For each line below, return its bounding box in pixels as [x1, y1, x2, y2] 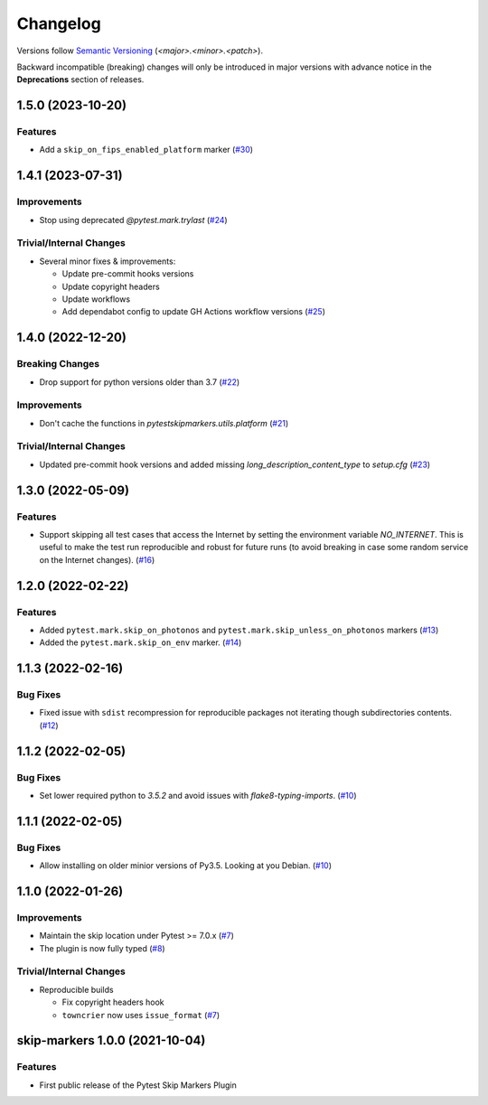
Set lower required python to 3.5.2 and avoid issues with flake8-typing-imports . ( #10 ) [39, 790, 357, 801]
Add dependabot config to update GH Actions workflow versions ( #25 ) [61, 306, 325, 317]
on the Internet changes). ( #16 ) [39, 554, 155, 565]
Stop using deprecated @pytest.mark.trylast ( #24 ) [39, 214, 228, 225]
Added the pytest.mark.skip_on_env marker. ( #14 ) [39, 637, 242, 648]
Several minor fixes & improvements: [39, 256, 176, 267]
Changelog [16, 14, 101, 33]
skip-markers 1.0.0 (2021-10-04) [16, 1033, 206, 1048]
